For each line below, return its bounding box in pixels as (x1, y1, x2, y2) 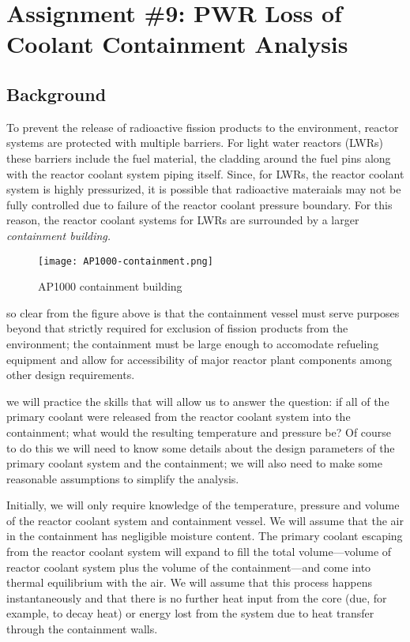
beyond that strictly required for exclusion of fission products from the (6, 320, 348, 336)
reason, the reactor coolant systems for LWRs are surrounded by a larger (6, 212, 359, 228)
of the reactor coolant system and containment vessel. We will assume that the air (6, 512, 404, 528)
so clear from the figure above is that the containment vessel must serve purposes (6, 304, 400, 321)
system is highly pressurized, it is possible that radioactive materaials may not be (6, 181, 401, 197)
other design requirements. (6, 366, 135, 383)
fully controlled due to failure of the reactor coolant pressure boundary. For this (6, 196, 393, 212)
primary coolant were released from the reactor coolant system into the (6, 408, 351, 425)
